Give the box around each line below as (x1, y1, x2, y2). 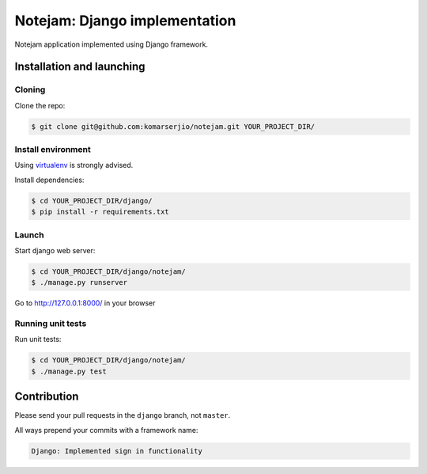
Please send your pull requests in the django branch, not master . (14, 411, 231, 420)
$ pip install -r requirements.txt (31, 207, 169, 217)
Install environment (14, 144, 91, 155)
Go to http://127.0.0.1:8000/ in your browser (14, 298, 156, 308)
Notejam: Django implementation (14, 12, 236, 29)
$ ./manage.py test (31, 366, 107, 376)
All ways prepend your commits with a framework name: (14, 425, 198, 434)
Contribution (14, 390, 79, 404)
